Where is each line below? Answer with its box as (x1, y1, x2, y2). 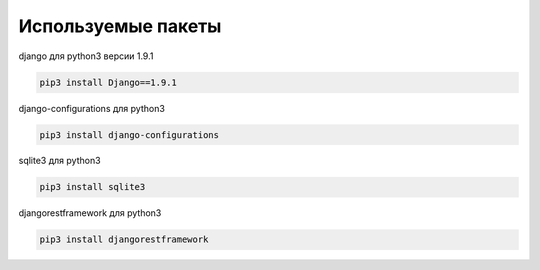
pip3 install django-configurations (39, 129, 220, 140)
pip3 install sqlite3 (39, 181, 146, 193)
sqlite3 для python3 (18, 155, 101, 167)
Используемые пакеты (18, 15, 222, 37)
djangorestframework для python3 (18, 207, 162, 219)
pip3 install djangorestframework (39, 234, 209, 245)
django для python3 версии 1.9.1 (18, 50, 154, 62)
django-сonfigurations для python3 (18, 102, 165, 114)
